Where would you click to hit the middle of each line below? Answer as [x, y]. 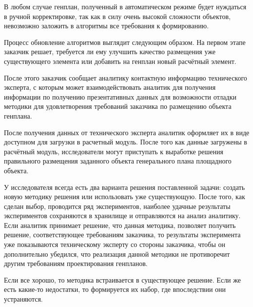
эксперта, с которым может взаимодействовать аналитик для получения [110, 87]
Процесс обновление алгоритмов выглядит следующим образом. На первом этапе [125, 42]
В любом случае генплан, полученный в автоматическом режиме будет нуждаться [125, 6]
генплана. [18, 115]
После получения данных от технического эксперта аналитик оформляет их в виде [127, 132]
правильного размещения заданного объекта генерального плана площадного [118, 161]
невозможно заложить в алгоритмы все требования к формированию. [107, 26]
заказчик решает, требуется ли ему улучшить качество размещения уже [110, 51]
